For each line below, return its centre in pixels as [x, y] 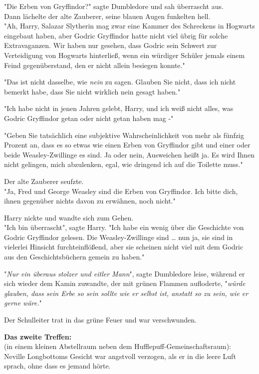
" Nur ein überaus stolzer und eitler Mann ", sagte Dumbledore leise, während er [125, 273]
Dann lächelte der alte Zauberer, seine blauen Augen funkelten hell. [107, 16]
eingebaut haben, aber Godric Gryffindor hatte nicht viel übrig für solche [116, 35]
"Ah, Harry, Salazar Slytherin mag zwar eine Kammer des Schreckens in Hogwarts [129, 26]
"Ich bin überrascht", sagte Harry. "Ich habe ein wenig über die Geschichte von [124, 227]
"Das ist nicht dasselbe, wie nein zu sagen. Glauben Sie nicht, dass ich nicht [120, 82]
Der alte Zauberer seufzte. [44, 181]
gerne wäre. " [23, 303]
